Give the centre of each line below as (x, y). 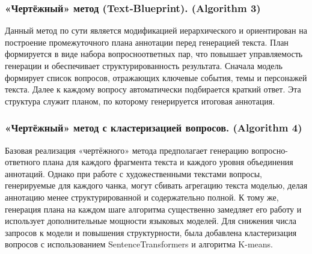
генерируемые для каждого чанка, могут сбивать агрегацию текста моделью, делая (156, 185)
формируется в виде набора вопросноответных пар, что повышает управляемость (154, 54)
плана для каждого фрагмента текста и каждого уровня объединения (168, 162)
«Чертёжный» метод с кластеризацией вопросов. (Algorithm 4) (154, 128)
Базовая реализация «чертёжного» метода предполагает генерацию (127, 150)
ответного (23, 162)
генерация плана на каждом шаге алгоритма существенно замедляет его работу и (153, 209)
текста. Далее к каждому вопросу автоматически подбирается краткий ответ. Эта (153, 89)
